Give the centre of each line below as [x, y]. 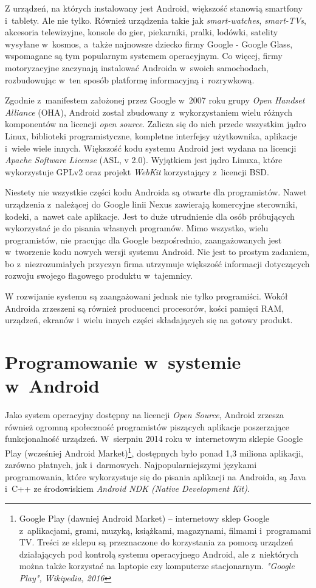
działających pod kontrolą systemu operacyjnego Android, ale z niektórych [159, 554]
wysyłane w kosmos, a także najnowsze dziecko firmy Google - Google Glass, [149, 44]
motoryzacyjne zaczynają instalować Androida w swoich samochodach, [137, 67]
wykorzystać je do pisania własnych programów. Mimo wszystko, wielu [137, 228]
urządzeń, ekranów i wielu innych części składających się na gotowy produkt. [149, 320]
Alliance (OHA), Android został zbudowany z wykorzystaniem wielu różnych [149, 112]
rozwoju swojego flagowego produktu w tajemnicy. [99, 275]
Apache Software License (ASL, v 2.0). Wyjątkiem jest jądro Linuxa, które [144, 160]
